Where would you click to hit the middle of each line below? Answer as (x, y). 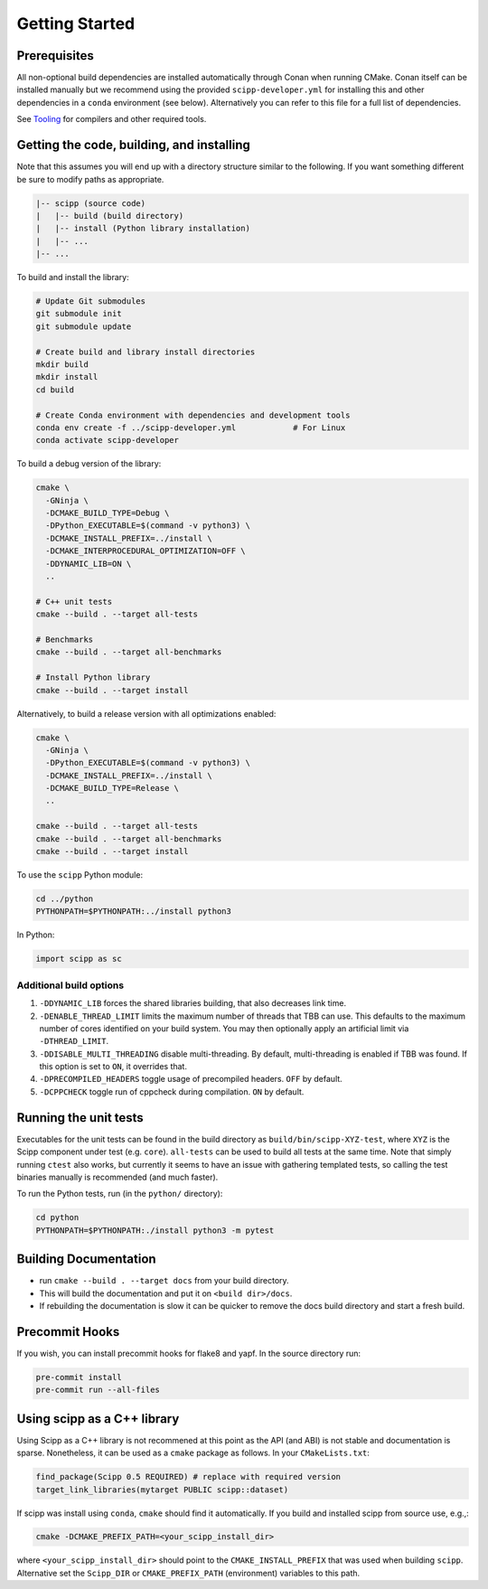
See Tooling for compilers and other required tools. (112, 119)
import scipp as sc (79, 959)
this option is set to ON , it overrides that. (113, 1067)
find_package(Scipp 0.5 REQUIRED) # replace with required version (188, 1477)
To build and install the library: (73, 277)
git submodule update (84, 326)
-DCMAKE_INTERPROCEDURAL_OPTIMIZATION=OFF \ (145, 551)
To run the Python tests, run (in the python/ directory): (120, 1194)
